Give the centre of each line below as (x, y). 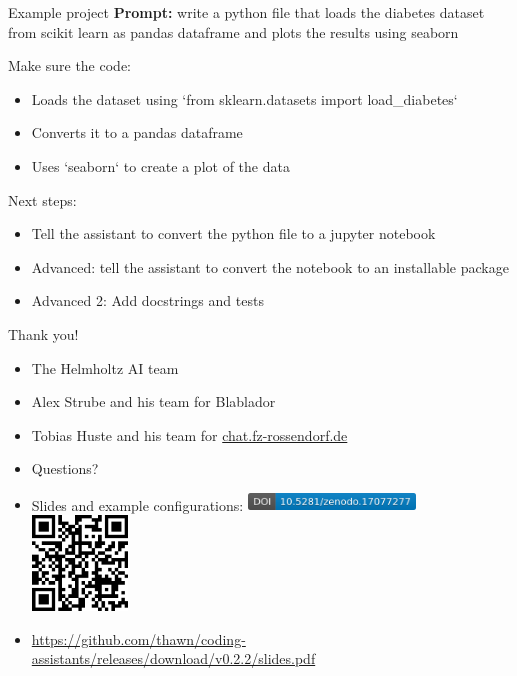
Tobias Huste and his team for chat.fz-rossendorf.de (189, 434)
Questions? (65, 468)
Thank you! (43, 333)
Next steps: (42, 199)
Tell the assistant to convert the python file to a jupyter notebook (233, 233)
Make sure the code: (69, 65)
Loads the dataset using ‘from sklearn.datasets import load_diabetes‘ (244, 98)
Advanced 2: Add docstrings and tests (147, 300)
